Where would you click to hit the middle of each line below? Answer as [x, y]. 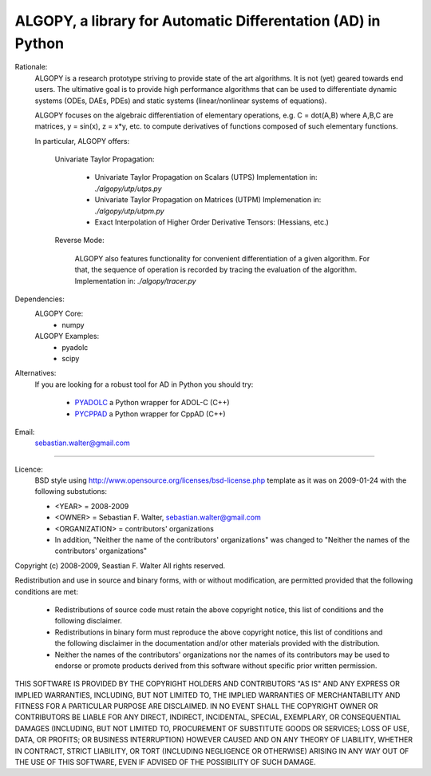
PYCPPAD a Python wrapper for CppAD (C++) [150, 414]
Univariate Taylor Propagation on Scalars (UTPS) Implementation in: [206, 177]
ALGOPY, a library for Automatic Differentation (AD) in [198, 21]
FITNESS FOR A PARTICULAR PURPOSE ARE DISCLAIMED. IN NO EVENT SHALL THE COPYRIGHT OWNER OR [196, 706]
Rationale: [31, 67]
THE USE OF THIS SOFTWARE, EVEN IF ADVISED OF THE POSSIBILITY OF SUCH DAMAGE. [166, 762]
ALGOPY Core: [59, 314]
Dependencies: [40, 299]
